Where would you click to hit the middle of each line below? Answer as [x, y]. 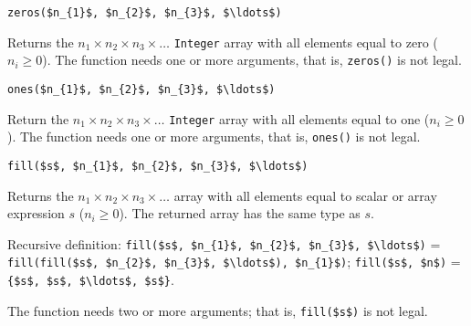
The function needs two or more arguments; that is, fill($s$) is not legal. [218, 310]
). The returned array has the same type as [240, 213]
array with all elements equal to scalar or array [305, 195]
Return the [38, 118]
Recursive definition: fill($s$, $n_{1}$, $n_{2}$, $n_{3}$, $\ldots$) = [224, 243]
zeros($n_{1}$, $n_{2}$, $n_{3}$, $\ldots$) [145, 13]
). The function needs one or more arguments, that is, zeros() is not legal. [252, 60]
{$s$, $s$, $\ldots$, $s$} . [91, 280]
